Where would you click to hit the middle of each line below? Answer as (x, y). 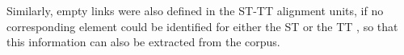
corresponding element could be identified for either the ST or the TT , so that (202, 26)
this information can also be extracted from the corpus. (143, 42)
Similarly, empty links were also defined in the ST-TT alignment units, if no (195, 10)
